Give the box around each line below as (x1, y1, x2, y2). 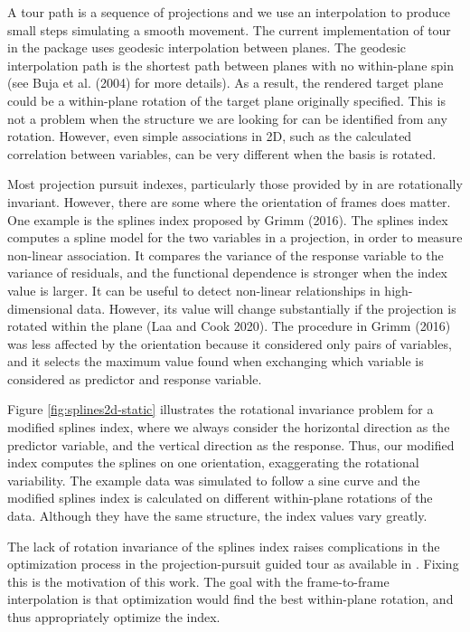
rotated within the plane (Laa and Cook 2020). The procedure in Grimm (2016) (7, 316, 451, 335)
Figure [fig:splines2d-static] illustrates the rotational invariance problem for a (7, 400, 434, 419)
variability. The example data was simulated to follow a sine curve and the (7, 470, 420, 489)
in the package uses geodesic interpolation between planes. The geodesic (7, 38, 406, 57)
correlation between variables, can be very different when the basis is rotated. (7, 144, 437, 163)
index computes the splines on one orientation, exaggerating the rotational (7, 453, 419, 472)
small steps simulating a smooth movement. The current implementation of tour (7, 20, 451, 39)
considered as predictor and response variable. (7, 369, 262, 388)
